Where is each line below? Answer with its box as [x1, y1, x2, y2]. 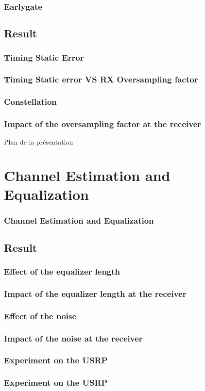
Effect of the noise [4, 310, 77, 322]
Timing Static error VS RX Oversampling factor [4, 73, 198, 85]
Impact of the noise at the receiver [4, 332, 143, 344]
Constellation [4, 96, 57, 108]
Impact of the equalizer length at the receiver [4, 287, 187, 299]
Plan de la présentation [4, 137, 73, 147]
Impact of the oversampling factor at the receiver [4, 118, 202, 130]
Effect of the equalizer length [4, 265, 120, 277]
